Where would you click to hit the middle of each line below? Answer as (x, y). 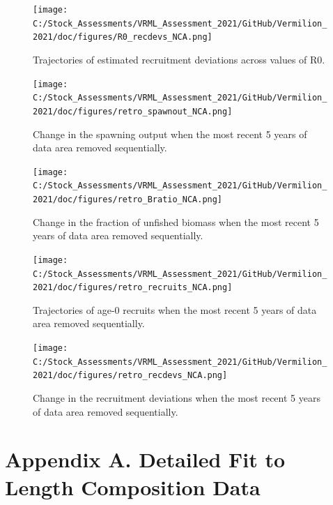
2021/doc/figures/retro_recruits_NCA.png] (133, 288)
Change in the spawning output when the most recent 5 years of (170, 134)
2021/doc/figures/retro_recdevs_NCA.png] (130, 376)
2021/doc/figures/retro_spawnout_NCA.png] (133, 111)
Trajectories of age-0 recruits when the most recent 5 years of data (175, 309)
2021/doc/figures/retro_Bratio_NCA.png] (128, 200)
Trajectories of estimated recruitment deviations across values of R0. (179, 59)
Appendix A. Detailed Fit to (145, 459)
